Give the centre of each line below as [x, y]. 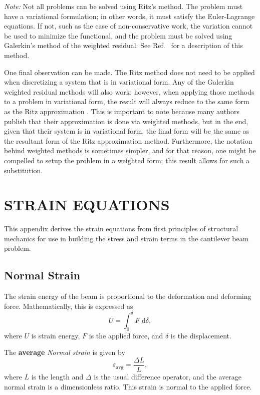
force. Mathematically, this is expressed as [69, 306]
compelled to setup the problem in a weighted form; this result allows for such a [127, 160]
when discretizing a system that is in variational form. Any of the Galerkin [119, 82]
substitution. [24, 170]
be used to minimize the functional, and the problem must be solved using [118, 35]
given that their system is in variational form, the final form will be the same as [127, 131]
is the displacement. [201, 335]
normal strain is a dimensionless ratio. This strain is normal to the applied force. [128, 386]
